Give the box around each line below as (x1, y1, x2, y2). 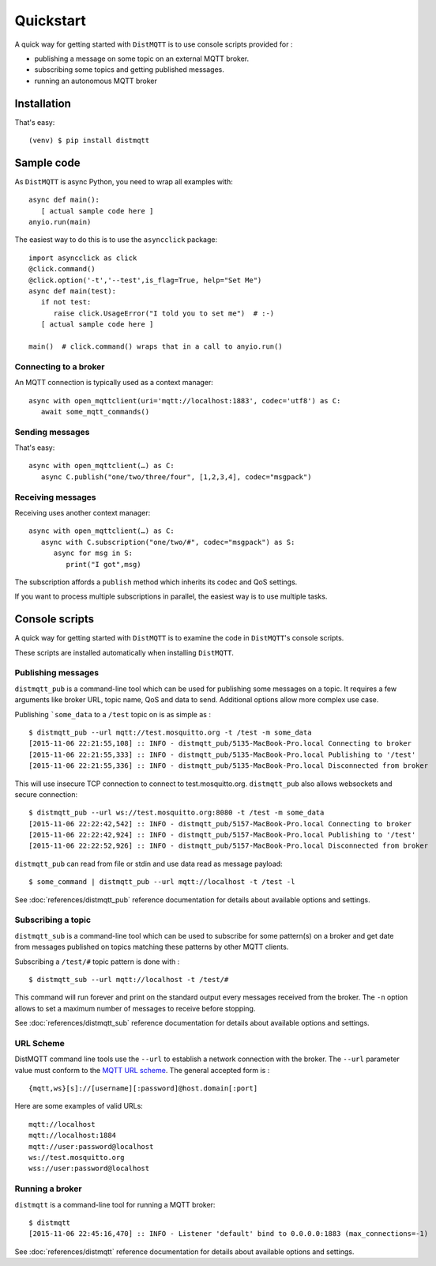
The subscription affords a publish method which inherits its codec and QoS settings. (14, 577, 298, 587)
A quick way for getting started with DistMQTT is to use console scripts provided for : (14, 40, 293, 49)
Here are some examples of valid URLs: (14, 1102, 144, 1111)
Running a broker (14, 1183, 82, 1194)
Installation (14, 96, 71, 110)
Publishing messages (14, 667, 99, 678)
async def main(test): (28, 287, 117, 296)
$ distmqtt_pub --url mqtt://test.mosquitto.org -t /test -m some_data (28, 727, 312, 737)
